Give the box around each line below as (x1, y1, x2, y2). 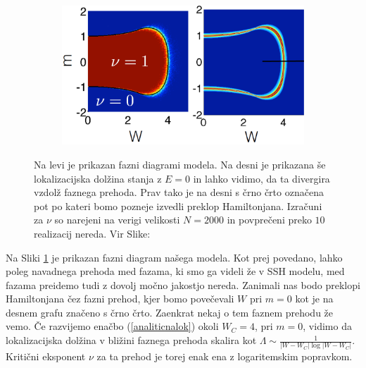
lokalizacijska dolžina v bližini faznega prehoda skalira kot (6, 333, 257, 348)
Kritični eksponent (6, 349, 86, 364)
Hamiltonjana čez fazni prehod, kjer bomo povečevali (6, 291, 234, 306)
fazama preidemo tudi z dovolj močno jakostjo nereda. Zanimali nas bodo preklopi (6, 277, 360, 292)
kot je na (295, 291, 334, 306)
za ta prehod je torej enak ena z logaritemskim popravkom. (96, 349, 353, 364)
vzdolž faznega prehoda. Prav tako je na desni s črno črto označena (34, 185, 324, 200)
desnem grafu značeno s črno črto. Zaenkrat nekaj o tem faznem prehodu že (6, 305, 334, 319)
